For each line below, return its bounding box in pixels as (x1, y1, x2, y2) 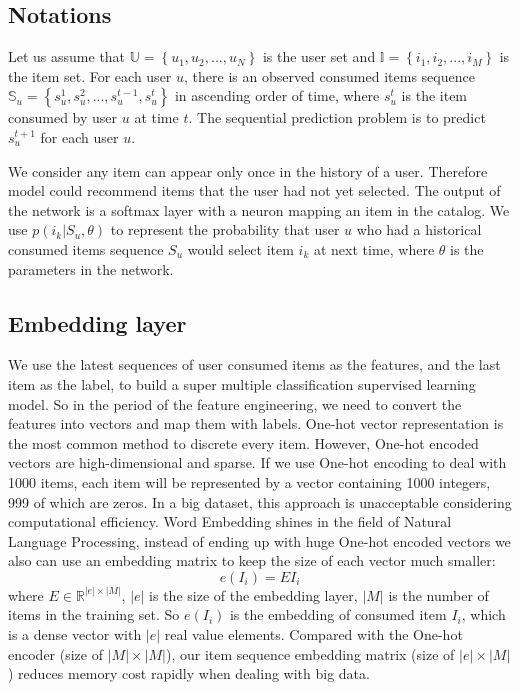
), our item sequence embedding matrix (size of (165, 643, 455, 664)
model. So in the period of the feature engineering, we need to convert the (8, 393, 462, 414)
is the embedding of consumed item (229, 604, 447, 625)
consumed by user (8, 107, 118, 128)
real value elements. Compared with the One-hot (164, 624, 463, 645)
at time (134, 107, 179, 128)
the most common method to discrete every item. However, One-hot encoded (8, 432, 479, 453)
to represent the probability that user (110, 219, 340, 240)
